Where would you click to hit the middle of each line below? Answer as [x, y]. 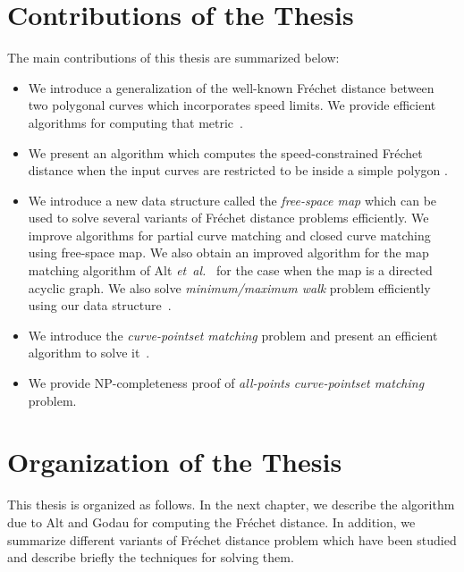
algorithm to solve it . [89, 353]
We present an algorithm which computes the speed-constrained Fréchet [225, 152]
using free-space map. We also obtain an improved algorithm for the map [228, 252]
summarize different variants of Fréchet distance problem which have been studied [232, 539]
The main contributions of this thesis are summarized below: [173, 58]
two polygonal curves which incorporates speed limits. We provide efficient [232, 105]
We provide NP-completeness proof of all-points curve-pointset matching [226, 383]
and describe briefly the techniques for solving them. [151, 557]
